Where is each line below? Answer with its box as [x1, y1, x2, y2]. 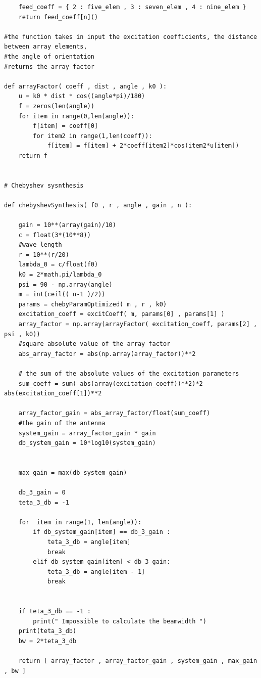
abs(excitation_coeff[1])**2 [4, 390, 102, 397]
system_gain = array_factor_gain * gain [18, 429, 156, 437]
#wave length [18, 241, 62, 249]
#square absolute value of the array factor [18, 340, 171, 348]
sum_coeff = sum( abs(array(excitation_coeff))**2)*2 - [18, 380, 211, 387]
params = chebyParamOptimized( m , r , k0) [18, 300, 167, 308]
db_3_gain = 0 [18, 489, 66, 496]
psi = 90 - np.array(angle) [18, 281, 113, 288]
